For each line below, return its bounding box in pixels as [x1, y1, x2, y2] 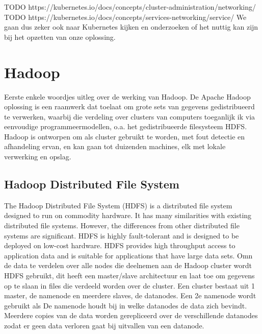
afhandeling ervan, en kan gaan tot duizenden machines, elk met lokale [4, 141, 226, 152]
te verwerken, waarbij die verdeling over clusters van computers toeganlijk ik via [4, 111, 255, 122]
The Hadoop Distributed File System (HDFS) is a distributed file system [4, 200, 232, 210]
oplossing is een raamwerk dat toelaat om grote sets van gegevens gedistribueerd [4, 101, 255, 112]
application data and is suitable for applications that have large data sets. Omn [4, 250, 253, 260]
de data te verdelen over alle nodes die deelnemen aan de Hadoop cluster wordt [4, 260, 252, 271]
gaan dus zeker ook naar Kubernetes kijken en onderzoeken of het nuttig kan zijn [4, 21, 258, 32]
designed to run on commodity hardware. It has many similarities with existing [4, 210, 252, 221]
